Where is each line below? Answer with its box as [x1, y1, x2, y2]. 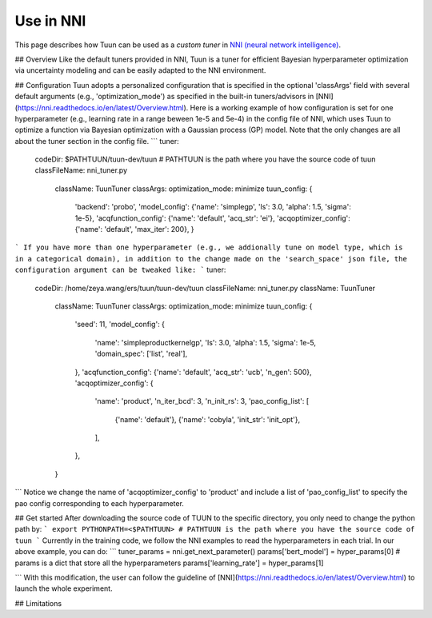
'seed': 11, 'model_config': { [74, 320, 166, 329]
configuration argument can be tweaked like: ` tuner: [14, 265, 226, 275]
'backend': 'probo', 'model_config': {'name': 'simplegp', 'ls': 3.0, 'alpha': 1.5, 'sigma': [74, 202, 351, 212]
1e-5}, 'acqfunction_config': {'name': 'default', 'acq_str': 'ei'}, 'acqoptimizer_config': [74, 213, 351, 223]
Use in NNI [14, 12, 86, 30]
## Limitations [14, 598, 62, 608]
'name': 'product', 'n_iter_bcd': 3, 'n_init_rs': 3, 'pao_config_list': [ [94, 397, 310, 406]
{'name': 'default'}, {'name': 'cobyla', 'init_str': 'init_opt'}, [114, 414, 300, 424]
